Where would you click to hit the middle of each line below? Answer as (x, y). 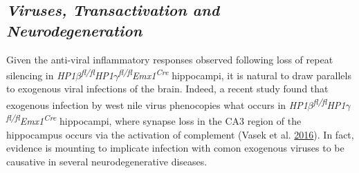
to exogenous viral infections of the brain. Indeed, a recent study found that (167, 89)
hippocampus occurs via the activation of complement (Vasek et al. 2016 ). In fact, (180, 134)
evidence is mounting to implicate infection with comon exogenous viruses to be (175, 148)
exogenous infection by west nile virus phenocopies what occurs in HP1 (157, 104)
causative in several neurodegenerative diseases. (107, 161)
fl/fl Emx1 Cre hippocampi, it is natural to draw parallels (235, 74)
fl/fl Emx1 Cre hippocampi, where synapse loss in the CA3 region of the (154, 120)
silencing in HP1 (41, 75)
